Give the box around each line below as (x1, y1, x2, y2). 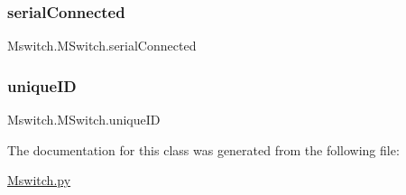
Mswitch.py (7, 171, 71, 190)
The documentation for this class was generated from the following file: (7, 140, 400, 159)
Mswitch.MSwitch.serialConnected (7, 36, 197, 55)
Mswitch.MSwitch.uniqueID (7, 110, 161, 129)
